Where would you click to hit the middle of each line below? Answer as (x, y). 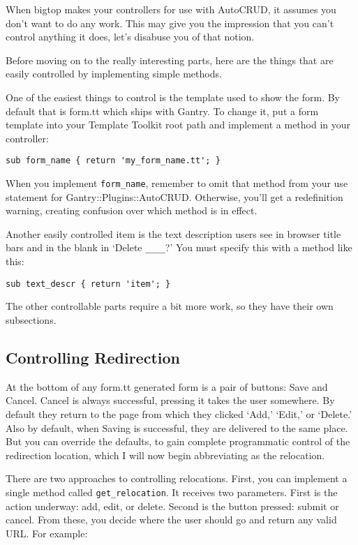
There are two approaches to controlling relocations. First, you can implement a (177, 478)
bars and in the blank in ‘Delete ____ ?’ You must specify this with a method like (179, 247)
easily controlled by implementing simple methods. (114, 74)
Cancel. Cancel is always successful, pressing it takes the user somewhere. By (170, 400)
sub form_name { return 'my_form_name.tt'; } (113, 161)
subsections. (31, 319)
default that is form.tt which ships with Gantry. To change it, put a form (162, 111)
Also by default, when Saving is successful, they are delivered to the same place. (177, 427)
